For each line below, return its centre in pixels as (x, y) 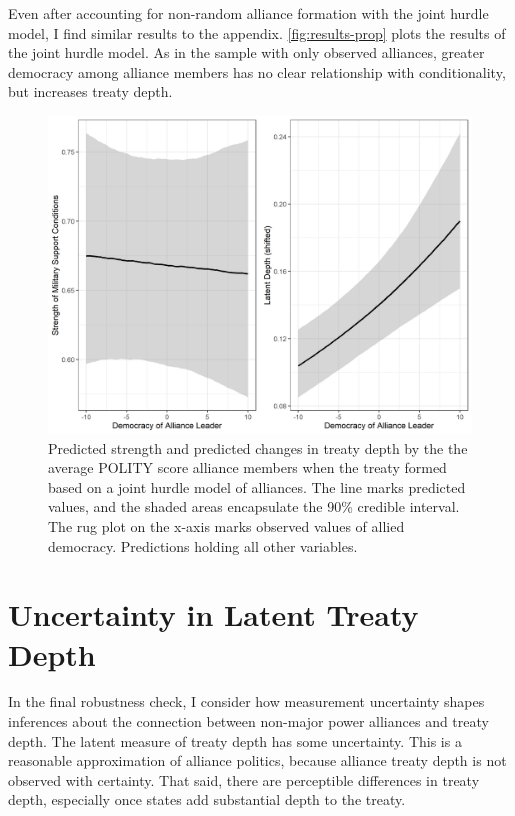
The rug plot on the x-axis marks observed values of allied (226, 525)
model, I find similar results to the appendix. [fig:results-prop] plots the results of (257, 32)
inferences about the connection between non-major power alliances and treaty (248, 721)
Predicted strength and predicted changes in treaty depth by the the (258, 447)
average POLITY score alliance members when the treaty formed (247, 467)
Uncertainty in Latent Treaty (213, 614)
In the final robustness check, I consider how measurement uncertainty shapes (246, 701)
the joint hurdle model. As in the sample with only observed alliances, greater (246, 52)
